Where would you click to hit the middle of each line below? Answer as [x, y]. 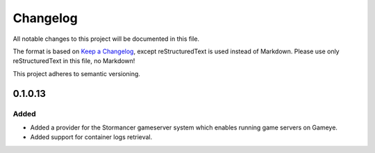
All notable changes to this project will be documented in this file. [106, 39]
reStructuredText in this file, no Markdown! [74, 61]
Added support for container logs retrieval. [91, 137]
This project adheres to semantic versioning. [76, 73]
